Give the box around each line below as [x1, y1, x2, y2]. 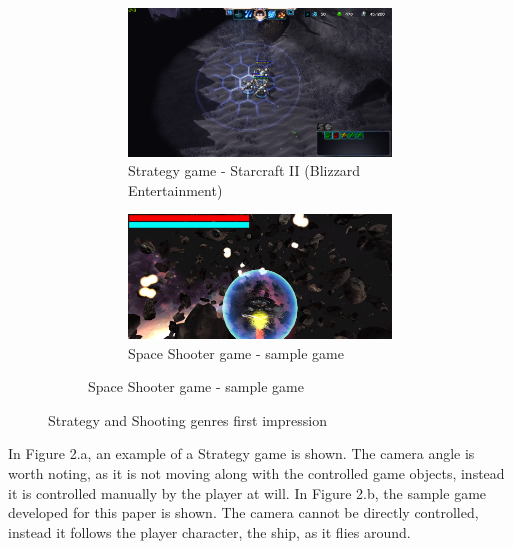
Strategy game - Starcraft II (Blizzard [128, 160, 361, 181]
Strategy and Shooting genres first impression [48, 409, 327, 430]
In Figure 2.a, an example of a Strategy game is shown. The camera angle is [8, 443, 475, 464]
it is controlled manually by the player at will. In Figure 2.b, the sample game [8, 482, 487, 503]
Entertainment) [128, 179, 223, 200]
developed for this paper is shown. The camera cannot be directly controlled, [8, 502, 479, 523]
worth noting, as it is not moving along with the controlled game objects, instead [8, 463, 505, 484]
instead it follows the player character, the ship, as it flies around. [8, 521, 411, 542]
